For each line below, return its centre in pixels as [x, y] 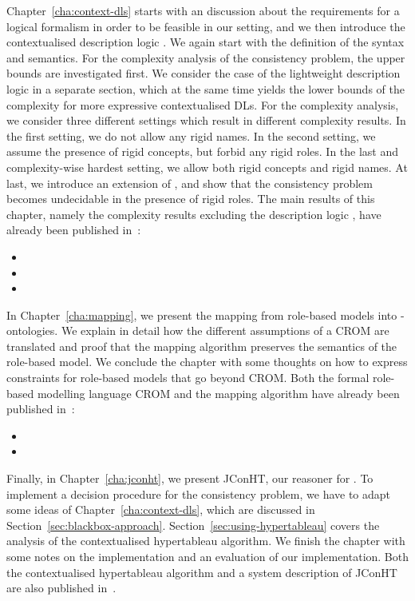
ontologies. [32, 330]
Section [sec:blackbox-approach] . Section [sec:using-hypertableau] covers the [193, 525]
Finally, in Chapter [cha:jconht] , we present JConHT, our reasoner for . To [190, 478]
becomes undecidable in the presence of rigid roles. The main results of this [191, 199]
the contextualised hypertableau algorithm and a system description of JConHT [202, 572]
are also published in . [61, 588]
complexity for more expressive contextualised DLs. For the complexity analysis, [203, 104]
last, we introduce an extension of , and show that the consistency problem [190, 183]
